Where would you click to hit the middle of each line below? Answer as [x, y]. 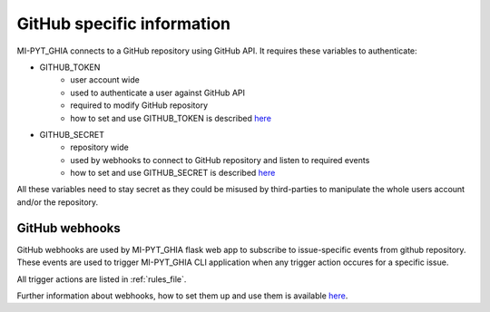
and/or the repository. [58, 202]
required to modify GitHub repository [139, 105]
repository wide [99, 147]
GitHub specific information [124, 24]
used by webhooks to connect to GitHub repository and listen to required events [220, 160]
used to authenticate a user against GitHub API [157, 93]
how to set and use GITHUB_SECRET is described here [173, 173]
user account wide [105, 80]
